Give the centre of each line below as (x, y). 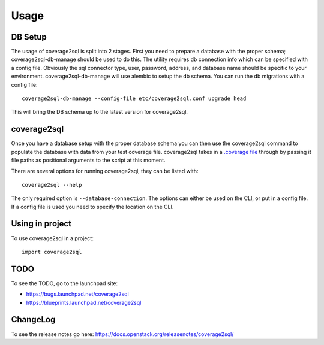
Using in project (41, 224)
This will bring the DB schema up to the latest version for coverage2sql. (100, 112)
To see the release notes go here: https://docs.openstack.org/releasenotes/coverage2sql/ (122, 334)
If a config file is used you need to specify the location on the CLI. (92, 207)
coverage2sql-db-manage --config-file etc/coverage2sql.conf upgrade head (134, 99)
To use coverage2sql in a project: (52, 238)
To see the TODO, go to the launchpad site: (64, 283)
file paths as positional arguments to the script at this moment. (88, 160)
